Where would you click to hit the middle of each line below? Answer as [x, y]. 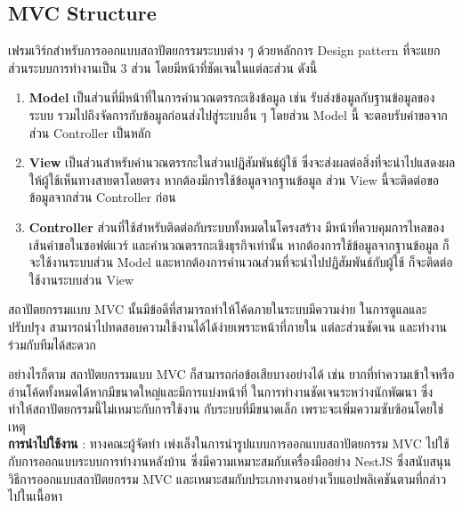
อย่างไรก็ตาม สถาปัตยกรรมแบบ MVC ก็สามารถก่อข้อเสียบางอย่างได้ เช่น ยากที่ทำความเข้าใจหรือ [231, 374]
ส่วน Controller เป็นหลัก [90, 132]
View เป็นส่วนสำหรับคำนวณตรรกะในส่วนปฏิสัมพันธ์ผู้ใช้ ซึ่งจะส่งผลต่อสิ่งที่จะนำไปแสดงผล [242, 162]
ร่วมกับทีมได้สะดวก [52, 344]
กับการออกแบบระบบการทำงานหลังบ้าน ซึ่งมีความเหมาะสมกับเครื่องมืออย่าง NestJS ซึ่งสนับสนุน [230, 461]
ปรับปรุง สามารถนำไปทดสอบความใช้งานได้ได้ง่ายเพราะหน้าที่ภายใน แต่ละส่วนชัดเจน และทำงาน [227, 326]
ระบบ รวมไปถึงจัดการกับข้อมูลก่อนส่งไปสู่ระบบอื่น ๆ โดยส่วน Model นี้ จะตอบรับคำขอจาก [238, 114]
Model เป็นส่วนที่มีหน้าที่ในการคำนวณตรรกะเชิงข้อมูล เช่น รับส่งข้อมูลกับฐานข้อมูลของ [232, 97]
